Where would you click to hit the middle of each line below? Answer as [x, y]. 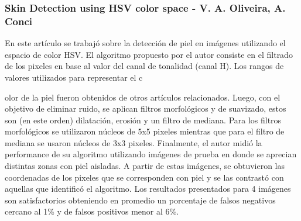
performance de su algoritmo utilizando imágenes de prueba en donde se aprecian [151, 154]
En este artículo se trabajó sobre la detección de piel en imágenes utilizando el [145, 43]
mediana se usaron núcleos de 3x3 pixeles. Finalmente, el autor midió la [134, 142]
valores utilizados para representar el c [74, 77]
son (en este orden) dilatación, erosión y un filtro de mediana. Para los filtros [143, 120]
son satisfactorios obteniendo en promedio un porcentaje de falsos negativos [140, 200]
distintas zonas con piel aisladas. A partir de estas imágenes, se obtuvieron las [145, 166]
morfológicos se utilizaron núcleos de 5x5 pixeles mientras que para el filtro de [145, 131]
